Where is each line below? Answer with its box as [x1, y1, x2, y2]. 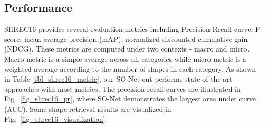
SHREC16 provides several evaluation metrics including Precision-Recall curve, [4, 23, 253, 34]
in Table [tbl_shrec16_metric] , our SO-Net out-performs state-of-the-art [4, 73, 233, 84]
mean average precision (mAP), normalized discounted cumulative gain [24, 33, 248, 44]
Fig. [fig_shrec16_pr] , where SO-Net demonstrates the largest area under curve [4, 93, 256, 104]
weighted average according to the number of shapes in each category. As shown [4, 63, 256, 74]
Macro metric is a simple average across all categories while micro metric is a [4, 53, 246, 64]
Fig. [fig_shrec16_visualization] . [4, 113, 107, 124]
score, [4, 33, 22, 44]
